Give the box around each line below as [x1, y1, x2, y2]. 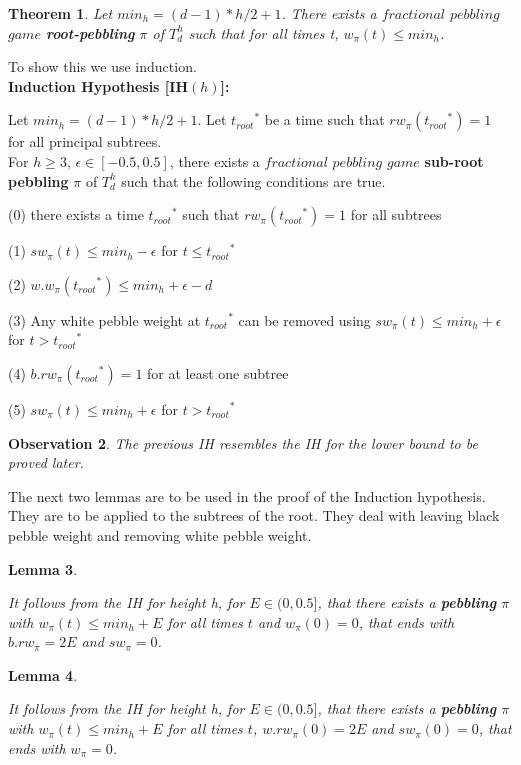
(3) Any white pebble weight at [8, 309, 201, 330]
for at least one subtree [147, 362, 289, 383]
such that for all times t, [188, 22, 339, 43]
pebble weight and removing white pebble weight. [8, 524, 312, 545]
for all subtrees [350, 204, 442, 225]
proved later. [8, 452, 84, 473]
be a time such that [264, 109, 385, 130]
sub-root [424, 150, 484, 171]
